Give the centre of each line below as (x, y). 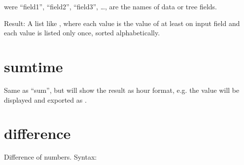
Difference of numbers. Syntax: (51, 157)
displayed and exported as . (45, 99)
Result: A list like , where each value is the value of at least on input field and (122, 23)
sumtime (34, 66)
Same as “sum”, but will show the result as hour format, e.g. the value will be (122, 90)
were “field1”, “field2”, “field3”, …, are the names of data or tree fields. (110, 6)
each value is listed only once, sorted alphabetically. (82, 33)
